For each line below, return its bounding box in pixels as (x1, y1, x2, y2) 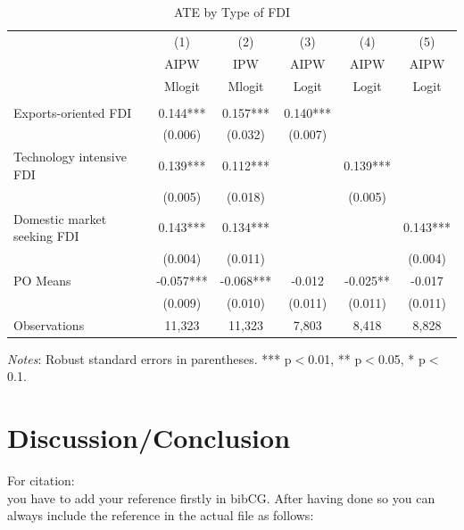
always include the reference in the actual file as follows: (7, 506, 314, 525)
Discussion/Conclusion (7, 419, 291, 456)
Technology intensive (13, 147, 127, 166)
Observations (13, 315, 85, 334)
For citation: (7, 470, 75, 489)
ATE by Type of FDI (173, 3, 291, 21)
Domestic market (13, 209, 107, 228)
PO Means (13, 270, 71, 289)
